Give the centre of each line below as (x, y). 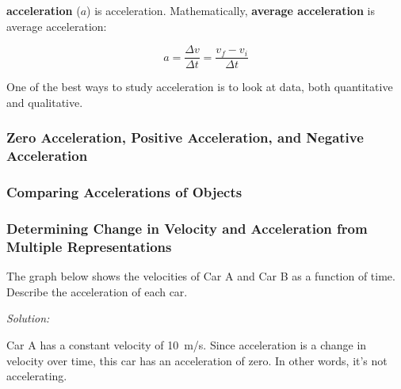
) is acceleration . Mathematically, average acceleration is (231, 10)
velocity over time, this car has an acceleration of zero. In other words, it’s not (197, 360)
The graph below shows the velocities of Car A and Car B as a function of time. (201, 276)
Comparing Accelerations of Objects (124, 192)
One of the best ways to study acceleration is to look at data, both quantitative (200, 87)
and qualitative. (45, 102)
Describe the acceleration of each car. (97, 291)
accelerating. (37, 376)
